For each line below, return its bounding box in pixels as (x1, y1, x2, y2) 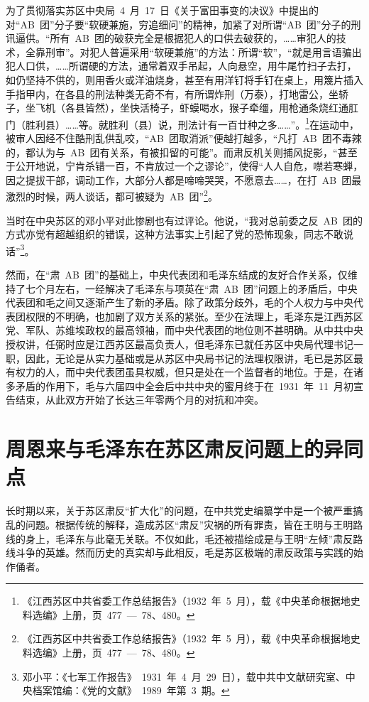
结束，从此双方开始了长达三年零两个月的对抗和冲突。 (15, 392, 264, 407)
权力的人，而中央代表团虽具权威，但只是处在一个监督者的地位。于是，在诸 (15, 364, 363, 379)
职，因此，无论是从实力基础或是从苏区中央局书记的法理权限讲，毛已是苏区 (6, 350, 353, 365)
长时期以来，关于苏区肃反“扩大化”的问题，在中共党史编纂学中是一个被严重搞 (6, 503, 363, 518)
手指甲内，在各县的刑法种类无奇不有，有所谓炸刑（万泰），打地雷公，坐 (6, 86, 338, 101)
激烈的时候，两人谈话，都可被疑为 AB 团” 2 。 (6, 187, 218, 204)
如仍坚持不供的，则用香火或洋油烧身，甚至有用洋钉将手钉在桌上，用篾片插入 (6, 72, 363, 87)
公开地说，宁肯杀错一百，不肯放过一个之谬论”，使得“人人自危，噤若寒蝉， (15, 158, 363, 173)
